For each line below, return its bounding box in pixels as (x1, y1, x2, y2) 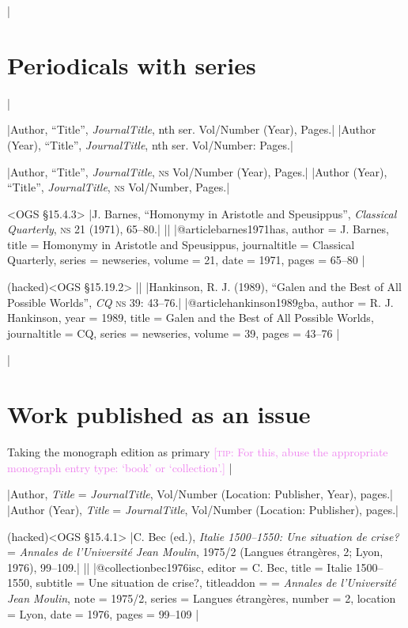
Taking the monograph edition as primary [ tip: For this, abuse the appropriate (7, 444, 388, 460)
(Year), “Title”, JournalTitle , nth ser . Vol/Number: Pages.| (7, 136, 293, 153)
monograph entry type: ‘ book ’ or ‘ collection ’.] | (7, 459, 232, 475)
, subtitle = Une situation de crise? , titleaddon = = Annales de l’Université (29, 574, 396, 591)
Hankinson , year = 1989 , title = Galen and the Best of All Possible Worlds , (7, 309, 374, 326)
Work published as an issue (7, 398, 311, 430)
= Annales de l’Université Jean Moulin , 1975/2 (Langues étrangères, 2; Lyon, (7, 543, 383, 560)
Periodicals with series (7, 48, 256, 81)
